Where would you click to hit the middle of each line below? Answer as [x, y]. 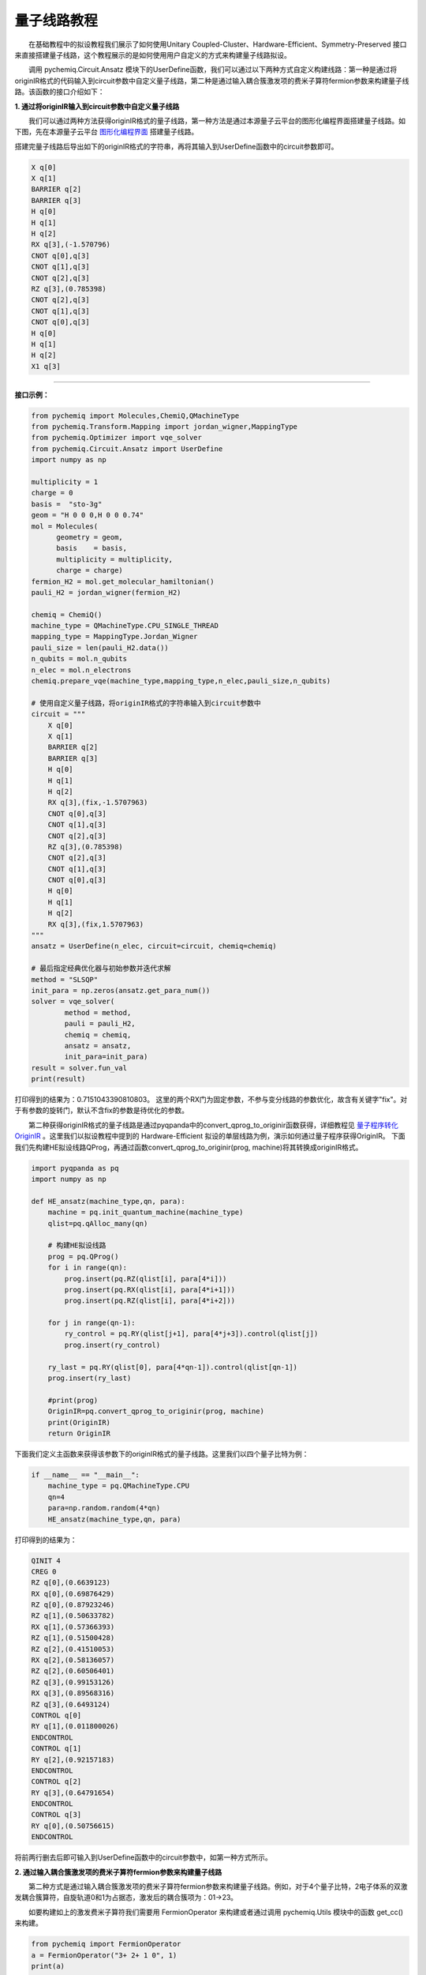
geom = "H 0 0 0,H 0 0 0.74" [88, 515]
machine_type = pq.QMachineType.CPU [118, 1486]
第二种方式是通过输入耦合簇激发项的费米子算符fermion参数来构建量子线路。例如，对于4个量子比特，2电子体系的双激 [218, 1887]
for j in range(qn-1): [92, 1323]
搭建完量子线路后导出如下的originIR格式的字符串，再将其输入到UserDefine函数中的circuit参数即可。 [176, 146]
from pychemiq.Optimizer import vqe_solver [117, 438]
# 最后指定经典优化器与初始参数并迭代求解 [101, 969]
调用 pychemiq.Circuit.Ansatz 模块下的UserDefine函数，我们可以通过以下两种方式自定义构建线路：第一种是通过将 [213, 70]
